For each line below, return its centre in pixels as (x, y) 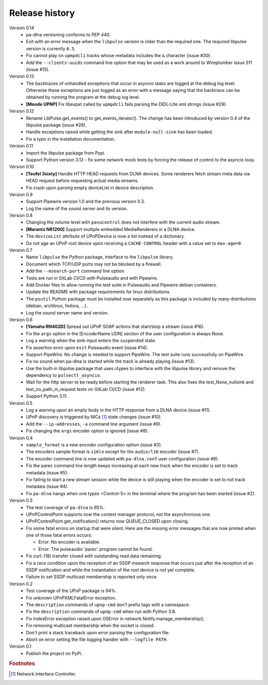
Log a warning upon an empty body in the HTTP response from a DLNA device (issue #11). (118, 410)
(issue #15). (38, 69)
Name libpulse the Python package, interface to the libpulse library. (100, 257)
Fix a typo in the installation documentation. (71, 139)
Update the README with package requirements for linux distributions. (98, 292)
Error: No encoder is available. (69, 542)
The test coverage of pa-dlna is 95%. (66, 507)
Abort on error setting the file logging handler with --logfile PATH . (97, 639)
